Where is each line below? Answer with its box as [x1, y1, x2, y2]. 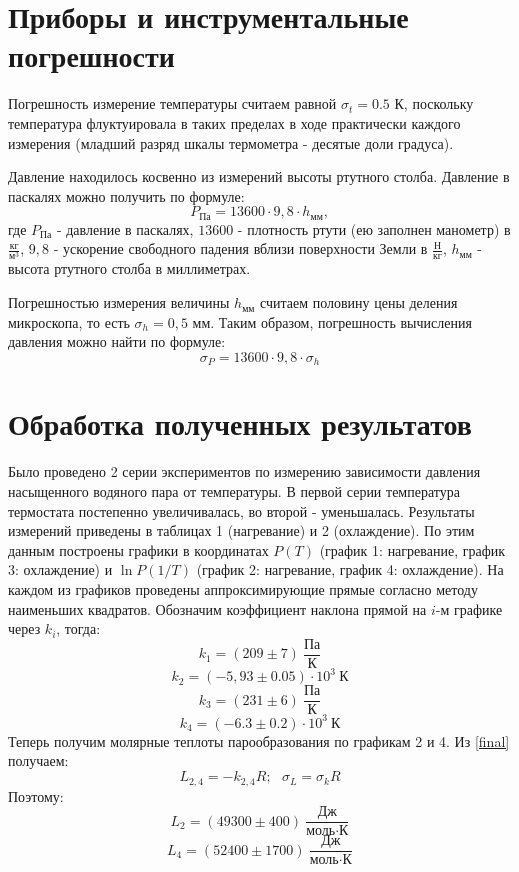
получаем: [8, 750, 69, 771]
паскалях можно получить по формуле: [8, 185, 245, 206]
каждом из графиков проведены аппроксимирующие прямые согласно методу [8, 578, 478, 599]
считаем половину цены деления [259, 292, 458, 313]
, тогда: [56, 618, 101, 639]
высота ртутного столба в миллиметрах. [8, 258, 251, 279]
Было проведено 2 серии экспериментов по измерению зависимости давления [8, 461, 481, 482]
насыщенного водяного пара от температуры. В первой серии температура [8, 481, 460, 502]
